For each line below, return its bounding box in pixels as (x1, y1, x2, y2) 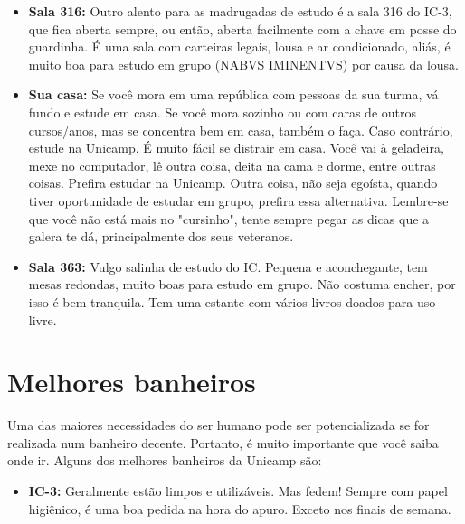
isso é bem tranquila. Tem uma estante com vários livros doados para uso (28, 292, 436, 311)
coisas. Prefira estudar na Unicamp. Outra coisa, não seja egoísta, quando (28, 173, 438, 192)
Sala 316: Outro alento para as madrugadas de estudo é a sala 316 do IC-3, (28, 2, 452, 20)
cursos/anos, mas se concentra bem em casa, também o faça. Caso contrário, (28, 120, 453, 139)
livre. (28, 310, 57, 329)
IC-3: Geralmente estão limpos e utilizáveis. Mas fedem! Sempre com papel (28, 482, 448, 500)
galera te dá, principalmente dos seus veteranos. (28, 227, 294, 246)
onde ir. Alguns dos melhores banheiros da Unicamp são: (7, 451, 322, 470)
